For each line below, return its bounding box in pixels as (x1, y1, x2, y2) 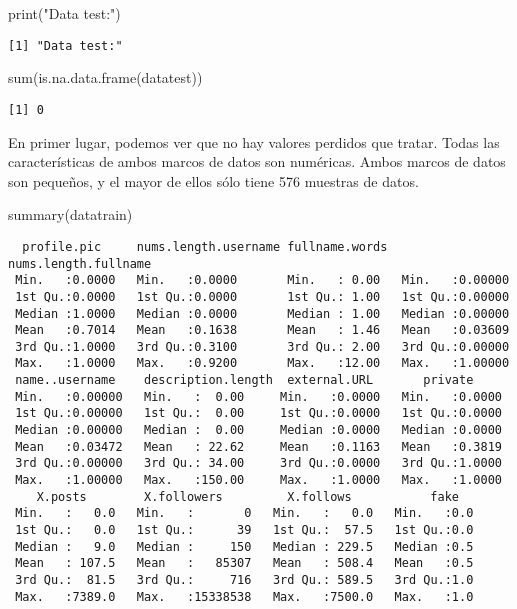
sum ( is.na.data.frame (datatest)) (8, 67, 203, 88)
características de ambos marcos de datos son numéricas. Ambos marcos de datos (8, 151, 506, 172)
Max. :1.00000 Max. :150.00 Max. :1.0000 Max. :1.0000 (15, 473, 502, 488)
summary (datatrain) (8, 204, 133, 225)
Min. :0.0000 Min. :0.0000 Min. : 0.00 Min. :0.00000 (15, 273, 510, 288)
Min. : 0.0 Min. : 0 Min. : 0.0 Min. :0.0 (15, 506, 474, 521)
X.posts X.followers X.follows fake (36, 489, 460, 504)
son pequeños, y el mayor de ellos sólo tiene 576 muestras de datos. (8, 170, 419, 191)
